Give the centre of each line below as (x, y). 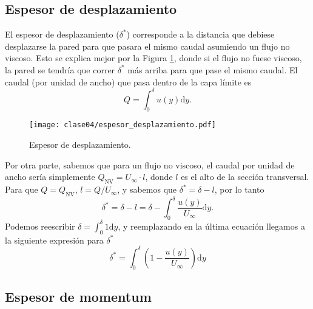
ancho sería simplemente (50, 177)
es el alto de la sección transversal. (245, 177)
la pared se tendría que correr (60, 69)
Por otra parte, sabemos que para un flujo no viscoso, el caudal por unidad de (150, 164)
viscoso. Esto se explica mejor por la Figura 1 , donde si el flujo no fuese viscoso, (153, 58)
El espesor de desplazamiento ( (62, 34)
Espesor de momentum (78, 296)
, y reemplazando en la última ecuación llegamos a (211, 226)
